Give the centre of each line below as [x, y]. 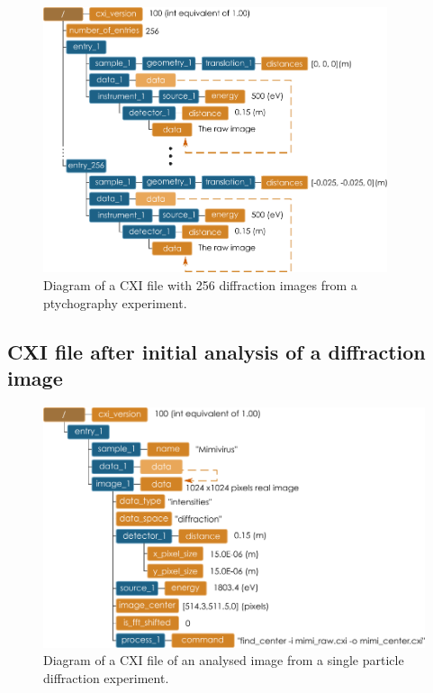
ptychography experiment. [115, 302]
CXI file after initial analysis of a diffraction [216, 351]
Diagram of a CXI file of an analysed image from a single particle [224, 660]
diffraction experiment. [106, 678]
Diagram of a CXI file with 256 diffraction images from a [200, 285]
